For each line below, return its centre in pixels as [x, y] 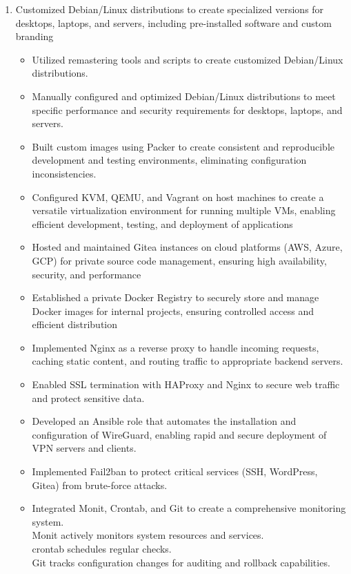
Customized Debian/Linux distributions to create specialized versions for [170, 9]
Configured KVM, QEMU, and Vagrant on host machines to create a [178, 197]
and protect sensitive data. [88, 398]
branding [34, 36]
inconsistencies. [64, 173]
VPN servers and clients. [84, 448]
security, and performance [87, 274]
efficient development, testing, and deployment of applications [162, 223]
